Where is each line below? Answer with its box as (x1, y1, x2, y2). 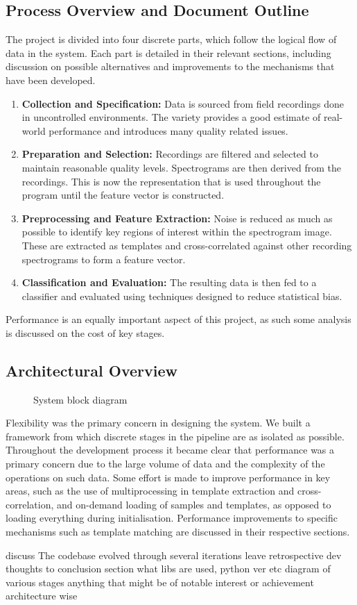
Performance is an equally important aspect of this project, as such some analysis (6, 312, 351, 326)
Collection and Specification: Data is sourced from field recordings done (21, 96, 345, 110)
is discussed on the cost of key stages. (6, 325, 165, 340)
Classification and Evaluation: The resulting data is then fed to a (21, 275, 317, 290)
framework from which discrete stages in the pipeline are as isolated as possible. (6, 429, 345, 443)
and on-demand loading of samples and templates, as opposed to (56, 497, 331, 511)
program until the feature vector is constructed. (21, 188, 225, 202)
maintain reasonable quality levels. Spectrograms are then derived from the (21, 160, 341, 174)
